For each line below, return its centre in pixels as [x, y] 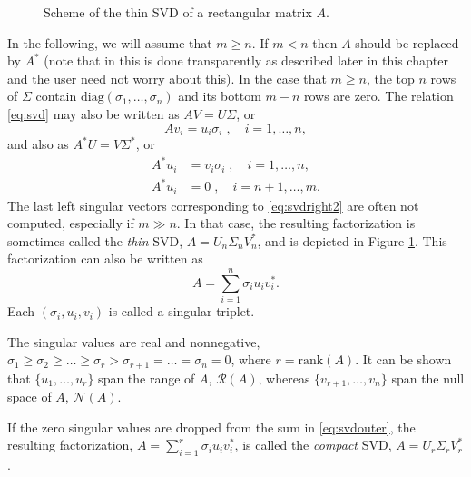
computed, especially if [71, 223]
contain [56, 96]
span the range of [147, 378]
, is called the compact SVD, [313, 445]
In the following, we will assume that [110, 42]
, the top [390, 78]
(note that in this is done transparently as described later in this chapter [246, 60]
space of [29, 397]
